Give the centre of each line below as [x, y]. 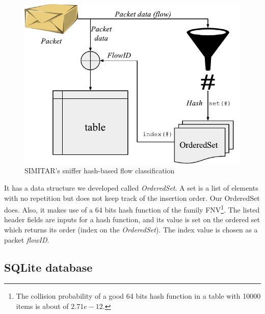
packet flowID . [27, 239]
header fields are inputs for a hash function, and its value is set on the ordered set [132, 219]
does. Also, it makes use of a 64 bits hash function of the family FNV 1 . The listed [132, 209]
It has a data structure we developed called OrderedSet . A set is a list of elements [131, 187]
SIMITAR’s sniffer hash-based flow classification [100, 171]
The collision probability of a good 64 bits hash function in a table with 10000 [138, 296]
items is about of [42, 306]
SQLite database [48, 267]
